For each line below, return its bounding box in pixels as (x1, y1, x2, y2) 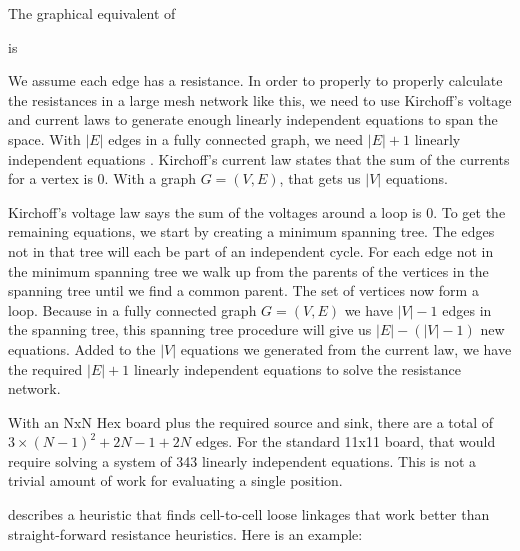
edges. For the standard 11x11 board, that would (195, 431, 496, 452)
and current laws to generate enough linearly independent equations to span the (8, 109, 498, 130)
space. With (8, 128, 81, 149)
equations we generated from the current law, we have (180, 338, 512, 359)
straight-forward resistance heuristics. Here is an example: (8, 523, 363, 544)
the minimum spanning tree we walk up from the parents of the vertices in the (8, 260, 489, 281)
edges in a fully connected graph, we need (108, 128, 364, 149)
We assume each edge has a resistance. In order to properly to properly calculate (8, 70, 503, 91)
